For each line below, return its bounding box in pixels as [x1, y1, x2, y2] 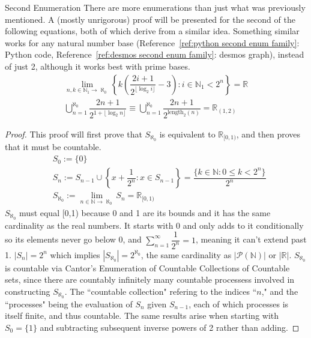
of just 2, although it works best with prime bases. [5, 59, 190, 72]
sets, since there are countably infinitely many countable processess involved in [5, 273, 295, 286]
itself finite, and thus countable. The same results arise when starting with [5, 309, 279, 322]
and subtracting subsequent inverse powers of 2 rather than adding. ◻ [40, 321, 300, 333]
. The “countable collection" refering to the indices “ [64, 285, 257, 297]
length [168, 109, 184, 116]
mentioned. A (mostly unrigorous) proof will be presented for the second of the [5, 13, 295, 25]
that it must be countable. [5, 140, 101, 153]
